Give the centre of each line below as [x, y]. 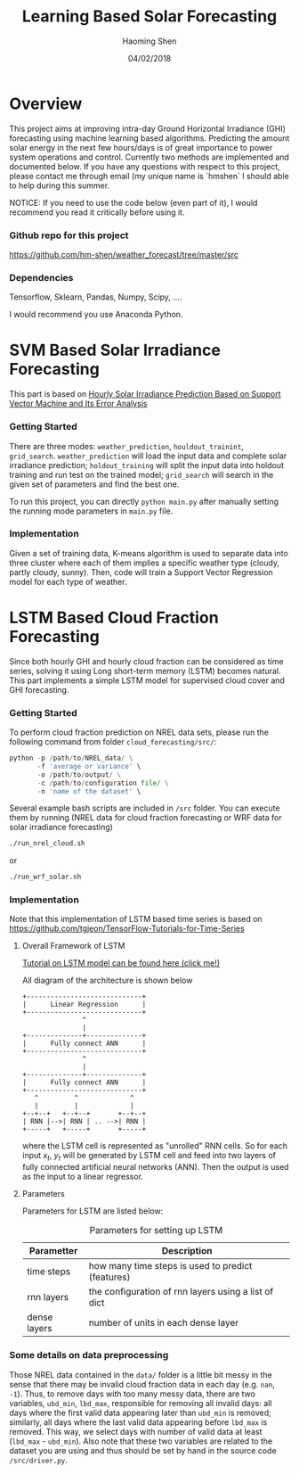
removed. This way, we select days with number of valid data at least [136, 1431]
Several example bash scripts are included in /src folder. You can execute [145, 808]
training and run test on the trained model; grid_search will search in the [141, 474]
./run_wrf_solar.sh [45, 877]
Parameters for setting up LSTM [156, 1231]
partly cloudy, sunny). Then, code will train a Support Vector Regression [141, 572]
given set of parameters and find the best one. [94, 484]
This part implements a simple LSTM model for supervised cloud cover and [147, 680]
